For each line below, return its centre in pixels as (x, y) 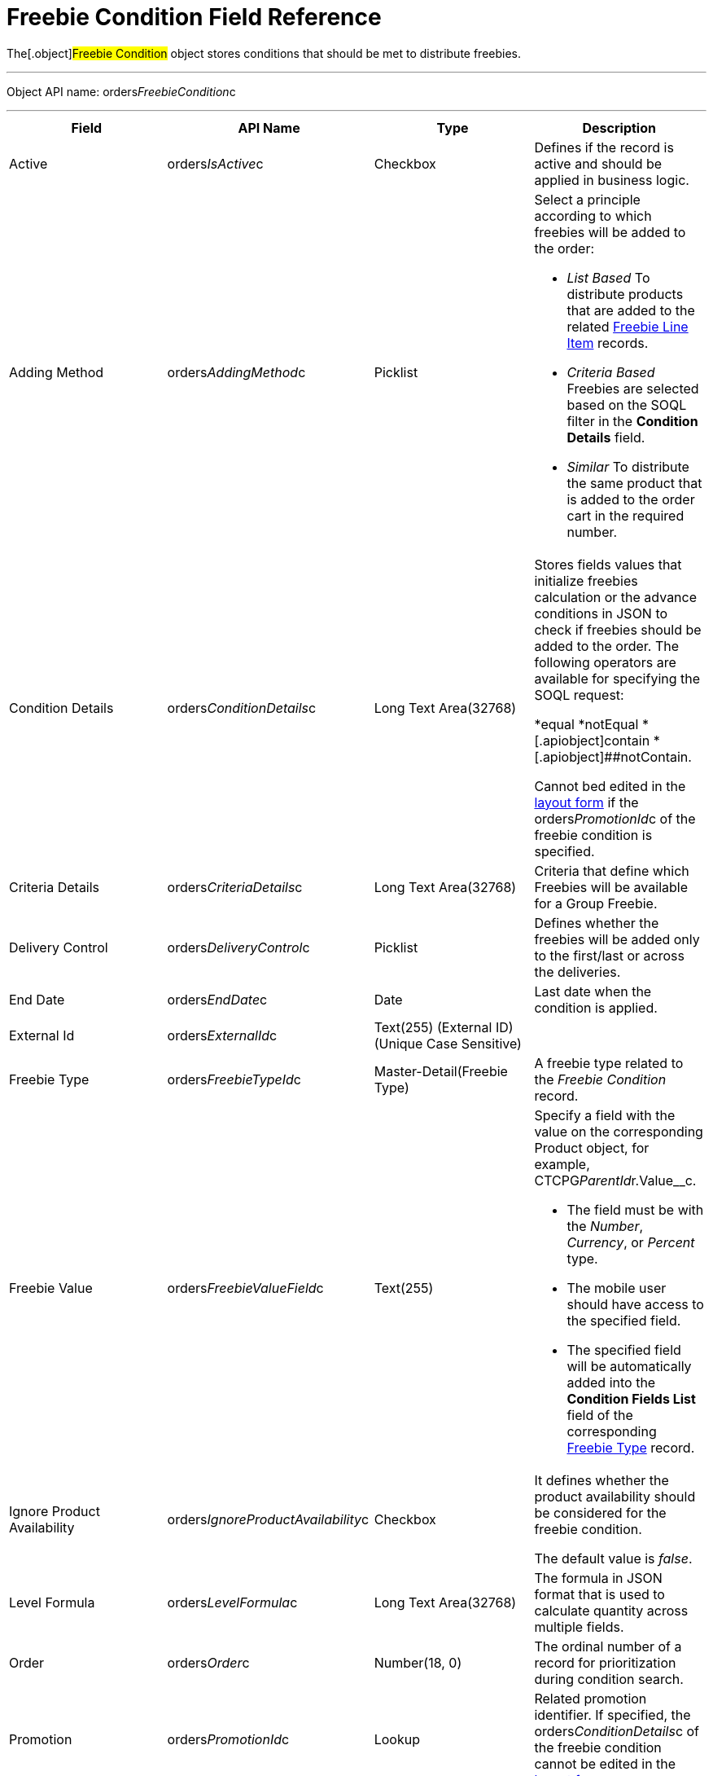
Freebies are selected (633, 388)
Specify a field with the (605, 1115)
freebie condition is (593, 835)
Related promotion (591, 1698)
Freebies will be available (611, 887)
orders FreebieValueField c (245, 1288)
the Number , (605, 1226)
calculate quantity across (611, 1610)
